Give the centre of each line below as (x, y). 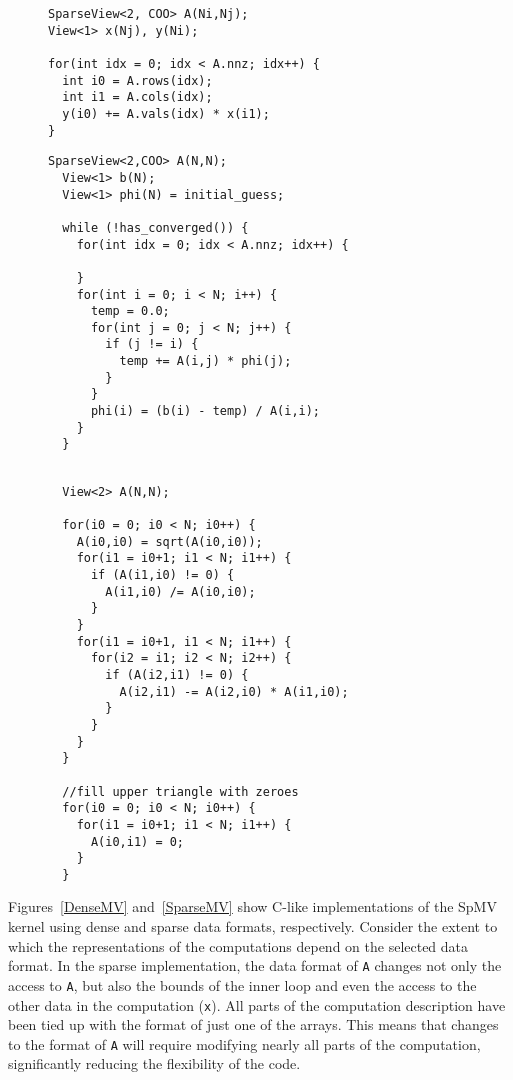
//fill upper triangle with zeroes (180, 791)
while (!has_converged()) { (155, 227)
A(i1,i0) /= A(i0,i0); (180, 591)
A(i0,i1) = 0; (137, 841)
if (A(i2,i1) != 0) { (177, 674)
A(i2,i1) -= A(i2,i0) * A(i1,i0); (234, 691)
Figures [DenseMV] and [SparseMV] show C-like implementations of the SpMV (252, 906)
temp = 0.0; (130, 311)
